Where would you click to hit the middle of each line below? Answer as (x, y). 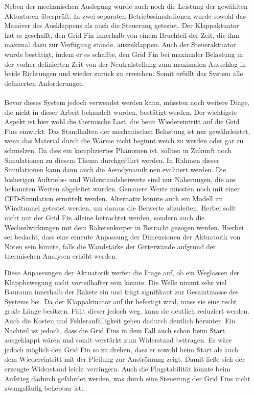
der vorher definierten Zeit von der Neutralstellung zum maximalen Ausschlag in (125, 64)
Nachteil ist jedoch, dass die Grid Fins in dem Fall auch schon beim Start (115, 330)
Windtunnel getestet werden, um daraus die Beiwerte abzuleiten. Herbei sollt (120, 208)
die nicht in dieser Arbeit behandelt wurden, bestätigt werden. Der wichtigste (121, 112)
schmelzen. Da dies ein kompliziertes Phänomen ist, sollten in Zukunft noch (118, 150)
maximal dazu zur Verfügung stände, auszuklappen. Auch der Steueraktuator (120, 44)
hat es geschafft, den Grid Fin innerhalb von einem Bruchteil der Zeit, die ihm (122, 35)
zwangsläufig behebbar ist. (44, 388)
